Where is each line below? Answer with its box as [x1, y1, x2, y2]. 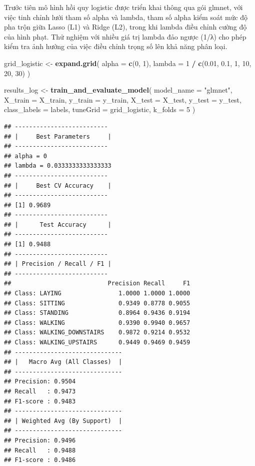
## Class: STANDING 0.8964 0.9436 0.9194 [4, 309, 190, 317]
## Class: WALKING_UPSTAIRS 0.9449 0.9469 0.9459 [4, 339, 190, 346]
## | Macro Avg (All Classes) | [4, 358, 122, 366]
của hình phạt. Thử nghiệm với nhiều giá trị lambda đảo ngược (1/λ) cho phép [4, 31, 246, 42]
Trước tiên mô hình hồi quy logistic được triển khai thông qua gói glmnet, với [4, 2, 243, 12]
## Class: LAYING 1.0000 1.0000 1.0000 [4, 290, 190, 297]
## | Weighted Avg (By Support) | [4, 417, 122, 424]
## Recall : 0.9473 [4, 387, 76, 395]
